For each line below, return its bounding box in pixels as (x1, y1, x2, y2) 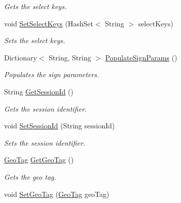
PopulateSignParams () (105, 52, 177, 62)
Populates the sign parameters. (4, 69, 99, 80)
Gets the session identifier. (4, 103, 87, 114)
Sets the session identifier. (4, 137, 86, 148)
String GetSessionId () (4, 86, 74, 96)
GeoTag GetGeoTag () (4, 154, 74, 165)
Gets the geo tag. (4, 171, 56, 182)
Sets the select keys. (4, 35, 65, 46)
